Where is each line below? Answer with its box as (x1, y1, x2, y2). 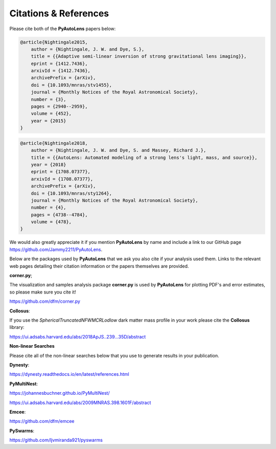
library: (9, 324, 25, 330)
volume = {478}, (31, 219, 72, 225)
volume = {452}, (31, 110, 72, 117)
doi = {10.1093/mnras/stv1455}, (31, 82, 112, 88)
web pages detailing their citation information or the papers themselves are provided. (9, 263, 189, 269)
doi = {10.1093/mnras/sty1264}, (31, 190, 112, 196)
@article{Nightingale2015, (20, 39, 88, 45)
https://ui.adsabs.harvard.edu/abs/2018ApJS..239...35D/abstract (9, 333, 146, 340)
